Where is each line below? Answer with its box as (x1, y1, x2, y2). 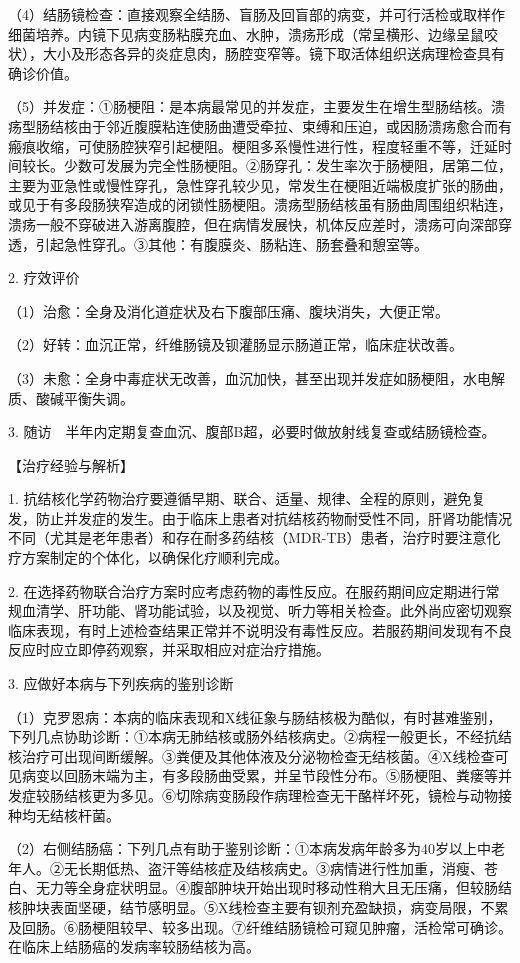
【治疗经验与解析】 (8, 454, 134, 475)
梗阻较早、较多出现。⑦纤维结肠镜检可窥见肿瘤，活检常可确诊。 (91, 916, 512, 937)
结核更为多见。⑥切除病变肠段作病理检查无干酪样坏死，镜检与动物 (63, 785, 498, 805)
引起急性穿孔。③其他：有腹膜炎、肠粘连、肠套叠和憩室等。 (35, 233, 428, 254)
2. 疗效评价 (8, 267, 80, 288)
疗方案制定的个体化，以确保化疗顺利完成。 (8, 547, 288, 568)
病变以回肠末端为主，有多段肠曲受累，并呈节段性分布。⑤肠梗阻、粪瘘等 (21, 765, 498, 786)
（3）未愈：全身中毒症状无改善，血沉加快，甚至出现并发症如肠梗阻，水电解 (8, 367, 505, 388)
